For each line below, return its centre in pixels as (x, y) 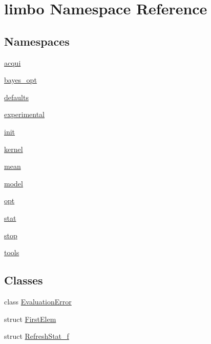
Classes (24, 280)
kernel (14, 149)
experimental (24, 114)
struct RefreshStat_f (37, 336)
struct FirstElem (30, 319)
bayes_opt (20, 80)
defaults (16, 97)
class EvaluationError (38, 301)
